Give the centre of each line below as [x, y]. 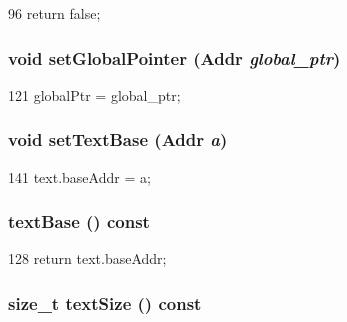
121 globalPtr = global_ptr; [94, 94]
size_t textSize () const [105, 302]
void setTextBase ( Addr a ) [118, 139]
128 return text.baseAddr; [87, 258]
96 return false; [54, 13]
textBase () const [79, 221]
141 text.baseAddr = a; [79, 176]
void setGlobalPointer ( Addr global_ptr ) [174, 57]
